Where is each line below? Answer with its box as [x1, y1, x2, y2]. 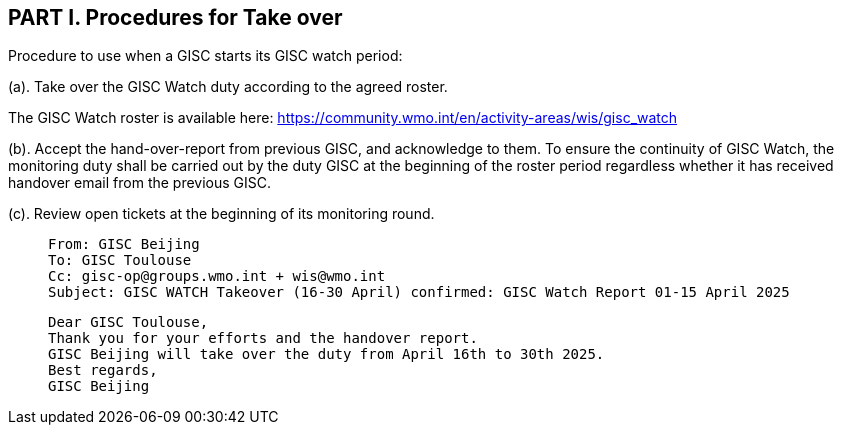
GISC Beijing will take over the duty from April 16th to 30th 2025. [48, 346, 605, 363]
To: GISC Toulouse [48, 252, 192, 269]
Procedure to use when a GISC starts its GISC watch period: [8, 47, 403, 65]
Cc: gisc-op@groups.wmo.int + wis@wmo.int [48, 268, 386, 285]
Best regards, [48, 362, 158, 379]
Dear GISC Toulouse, [48, 314, 209, 331]
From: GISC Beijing [48, 236, 200, 253]
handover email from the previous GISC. [8, 174, 272, 192]
